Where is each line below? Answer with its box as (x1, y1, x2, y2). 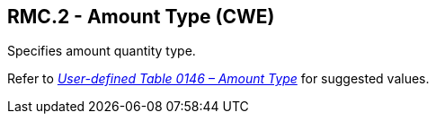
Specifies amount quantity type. (7, 43, 196, 59)
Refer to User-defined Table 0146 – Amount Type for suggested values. (7, 71, 430, 87)
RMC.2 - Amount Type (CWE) (7, 5, 275, 28)
